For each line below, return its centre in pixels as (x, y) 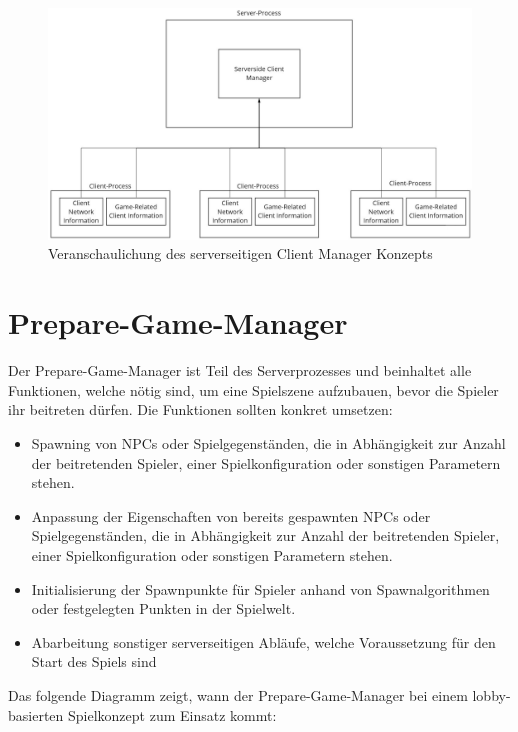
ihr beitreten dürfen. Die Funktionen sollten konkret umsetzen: (200, 409)
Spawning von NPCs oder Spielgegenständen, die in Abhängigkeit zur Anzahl (268, 442)
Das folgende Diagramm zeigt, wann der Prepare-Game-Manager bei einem (238, 694)
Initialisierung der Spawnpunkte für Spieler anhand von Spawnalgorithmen (260, 588)
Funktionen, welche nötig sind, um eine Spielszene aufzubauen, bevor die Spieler (253, 389)
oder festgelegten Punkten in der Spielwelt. (163, 608)
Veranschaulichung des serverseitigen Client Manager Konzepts (240, 253)
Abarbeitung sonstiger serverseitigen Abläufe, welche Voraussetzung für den (263, 641)
